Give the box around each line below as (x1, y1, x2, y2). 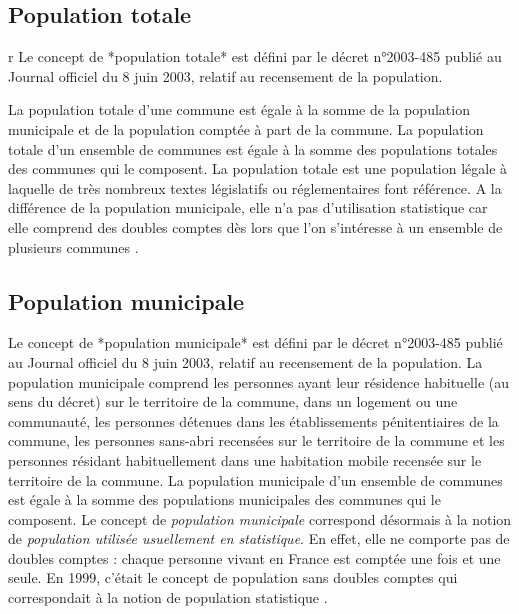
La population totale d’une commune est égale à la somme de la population (8, 99, 470, 120)
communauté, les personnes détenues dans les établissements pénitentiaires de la (8, 410, 499, 431)
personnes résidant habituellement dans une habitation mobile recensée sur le (8, 449, 482, 470)
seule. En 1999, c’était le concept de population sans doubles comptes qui (8, 567, 458, 588)
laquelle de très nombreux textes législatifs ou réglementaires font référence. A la (8, 177, 502, 198)
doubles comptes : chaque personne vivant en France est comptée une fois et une (8, 547, 501, 568)
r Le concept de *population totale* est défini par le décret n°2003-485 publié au (8, 46, 502, 67)
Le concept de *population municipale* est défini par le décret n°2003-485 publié (8, 332, 503, 353)
